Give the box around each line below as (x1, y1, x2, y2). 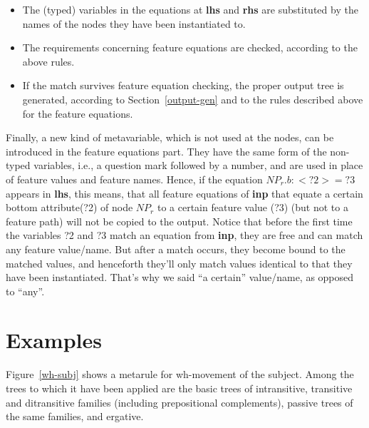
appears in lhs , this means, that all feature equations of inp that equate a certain (6, 185, 363, 200)
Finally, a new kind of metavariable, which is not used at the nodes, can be (6, 130, 334, 145)
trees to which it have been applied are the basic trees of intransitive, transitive (6, 381, 353, 395)
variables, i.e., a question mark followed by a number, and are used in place (33, 158, 363, 173)
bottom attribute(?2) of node (6, 200, 133, 215)
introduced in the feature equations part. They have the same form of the (6, 143, 327, 158)
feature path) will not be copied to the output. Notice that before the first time (6, 213, 353, 228)
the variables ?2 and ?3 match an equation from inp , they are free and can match (6, 228, 363, 243)
